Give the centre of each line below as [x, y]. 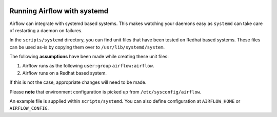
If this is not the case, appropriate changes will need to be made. [78, 82]
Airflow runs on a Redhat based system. [65, 73]
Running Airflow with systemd [59, 11]
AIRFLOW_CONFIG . [29, 108]
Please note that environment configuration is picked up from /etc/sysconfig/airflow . [105, 91]
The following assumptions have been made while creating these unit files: [89, 57]
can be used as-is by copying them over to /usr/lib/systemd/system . [87, 47]
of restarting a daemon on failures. [46, 30]
